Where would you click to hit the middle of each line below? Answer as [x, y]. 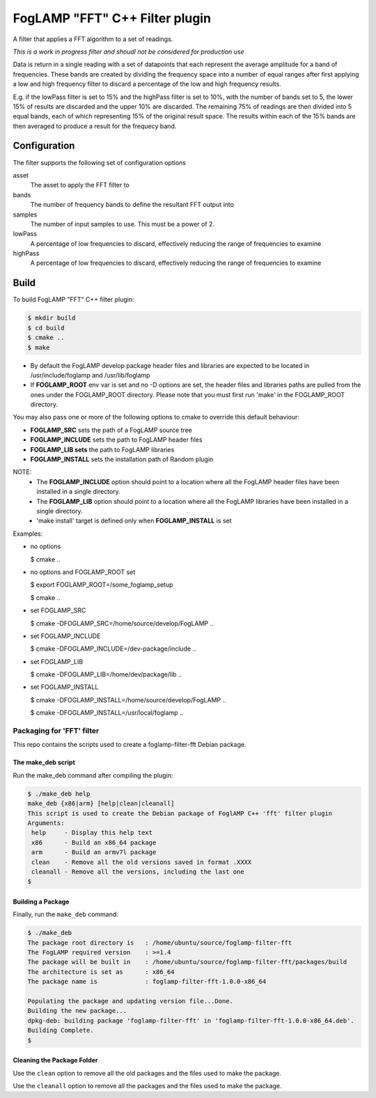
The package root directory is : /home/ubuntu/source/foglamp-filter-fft [160, 943]
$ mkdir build [52, 318]
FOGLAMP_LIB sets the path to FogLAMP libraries [102, 449]
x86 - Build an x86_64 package [94, 842]
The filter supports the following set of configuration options [99, 162]
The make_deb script [44, 762]
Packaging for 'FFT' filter [56, 731]
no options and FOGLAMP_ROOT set [83, 572]
